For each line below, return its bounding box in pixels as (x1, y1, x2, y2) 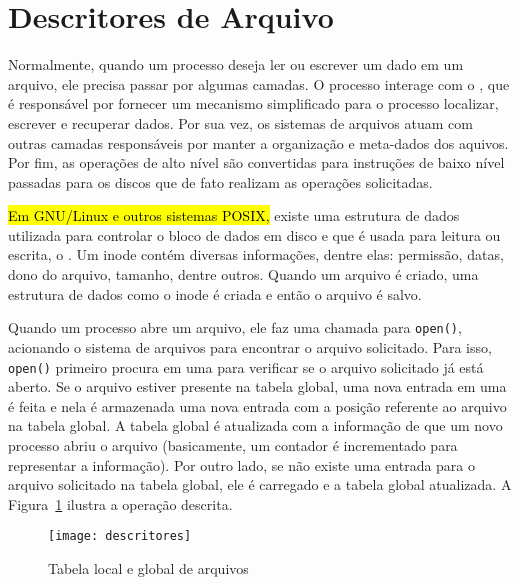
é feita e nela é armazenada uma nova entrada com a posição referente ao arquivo (8, 395, 507, 416)
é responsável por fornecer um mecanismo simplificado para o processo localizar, (8, 93, 499, 114)
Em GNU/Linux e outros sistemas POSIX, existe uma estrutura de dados (8, 205, 460, 226)
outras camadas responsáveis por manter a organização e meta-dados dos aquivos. (8, 132, 509, 153)
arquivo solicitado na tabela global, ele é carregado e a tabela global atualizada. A (8, 474, 512, 495)
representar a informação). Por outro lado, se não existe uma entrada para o (8, 454, 476, 475)
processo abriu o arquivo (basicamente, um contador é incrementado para (8, 434, 458, 455)
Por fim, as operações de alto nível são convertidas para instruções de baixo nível (8, 152, 505, 173)
